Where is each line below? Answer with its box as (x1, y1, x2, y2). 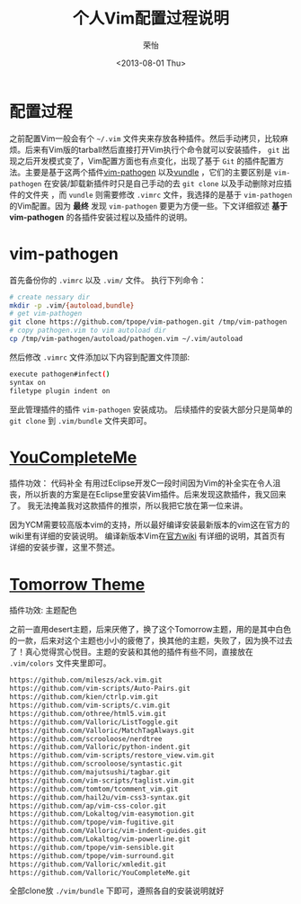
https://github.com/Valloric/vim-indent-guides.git (9, 827, 207, 836)
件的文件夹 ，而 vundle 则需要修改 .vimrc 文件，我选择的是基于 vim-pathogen (9, 189, 293, 200)
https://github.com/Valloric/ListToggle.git (9, 717, 179, 727)
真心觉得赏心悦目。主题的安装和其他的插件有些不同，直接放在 (24, 647, 253, 658)
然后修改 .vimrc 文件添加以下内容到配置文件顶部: (9, 352, 190, 362)
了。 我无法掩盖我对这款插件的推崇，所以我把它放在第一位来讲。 (9, 500, 248, 511)
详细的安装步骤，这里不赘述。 (9, 542, 120, 553)
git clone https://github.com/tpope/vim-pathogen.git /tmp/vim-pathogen (9, 318, 288, 327)
